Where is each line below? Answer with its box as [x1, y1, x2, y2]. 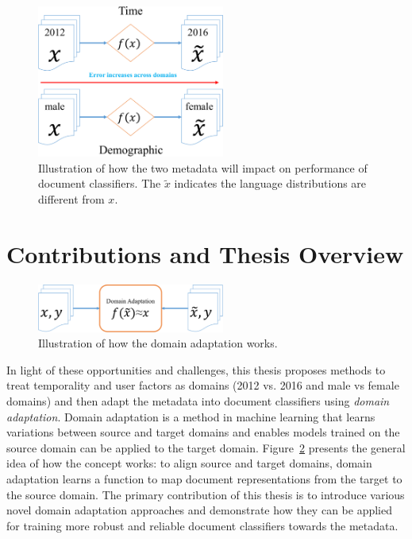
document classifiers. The [38, 175, 161, 192]
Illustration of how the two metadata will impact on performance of [38, 159, 368, 176]
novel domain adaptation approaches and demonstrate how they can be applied [6, 502, 392, 518]
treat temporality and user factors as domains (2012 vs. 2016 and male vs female [6, 377, 399, 394]
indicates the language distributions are [174, 175, 367, 192]
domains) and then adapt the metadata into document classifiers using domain [6, 393, 390, 409]
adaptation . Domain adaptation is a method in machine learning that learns [6, 408, 375, 425]
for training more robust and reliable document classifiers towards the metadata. [6, 517, 399, 533]
